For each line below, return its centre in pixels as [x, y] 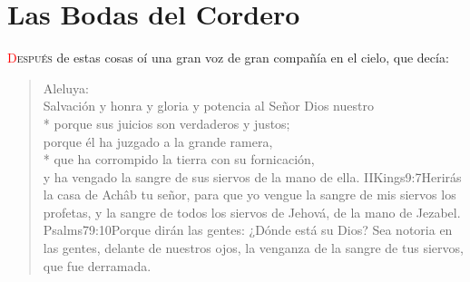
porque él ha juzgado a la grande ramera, [158, 141]
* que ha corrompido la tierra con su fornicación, [179, 159]
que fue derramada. [97, 265]
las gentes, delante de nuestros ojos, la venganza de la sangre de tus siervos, [253, 248]
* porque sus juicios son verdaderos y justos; [166, 123]
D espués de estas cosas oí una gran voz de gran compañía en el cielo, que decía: [228, 58]
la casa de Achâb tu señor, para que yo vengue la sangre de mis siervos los [250, 194]
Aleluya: [66, 88]
